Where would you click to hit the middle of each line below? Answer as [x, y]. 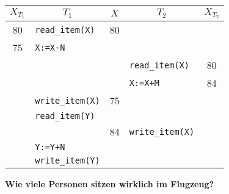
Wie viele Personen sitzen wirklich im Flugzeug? [110, 184]
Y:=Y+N [50, 147]
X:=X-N [50, 47]
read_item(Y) [65, 116]
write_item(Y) [67, 161]
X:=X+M [144, 83]
